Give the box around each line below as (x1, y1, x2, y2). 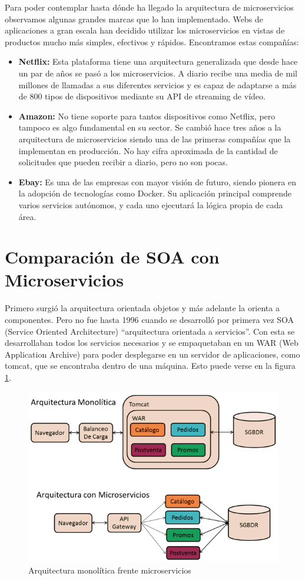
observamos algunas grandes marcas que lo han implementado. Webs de (5, 12, 263, 25)
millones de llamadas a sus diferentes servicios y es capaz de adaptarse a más (18, 78, 297, 91)
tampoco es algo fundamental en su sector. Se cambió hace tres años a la (18, 121, 281, 134)
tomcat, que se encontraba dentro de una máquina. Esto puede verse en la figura (5, 359, 296, 372)
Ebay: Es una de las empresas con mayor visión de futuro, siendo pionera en (18, 175, 296, 188)
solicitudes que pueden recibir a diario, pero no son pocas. (18, 156, 228, 168)
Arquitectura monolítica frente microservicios (28, 564, 191, 576)
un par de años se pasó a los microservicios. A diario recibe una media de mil (18, 66, 297, 79)
